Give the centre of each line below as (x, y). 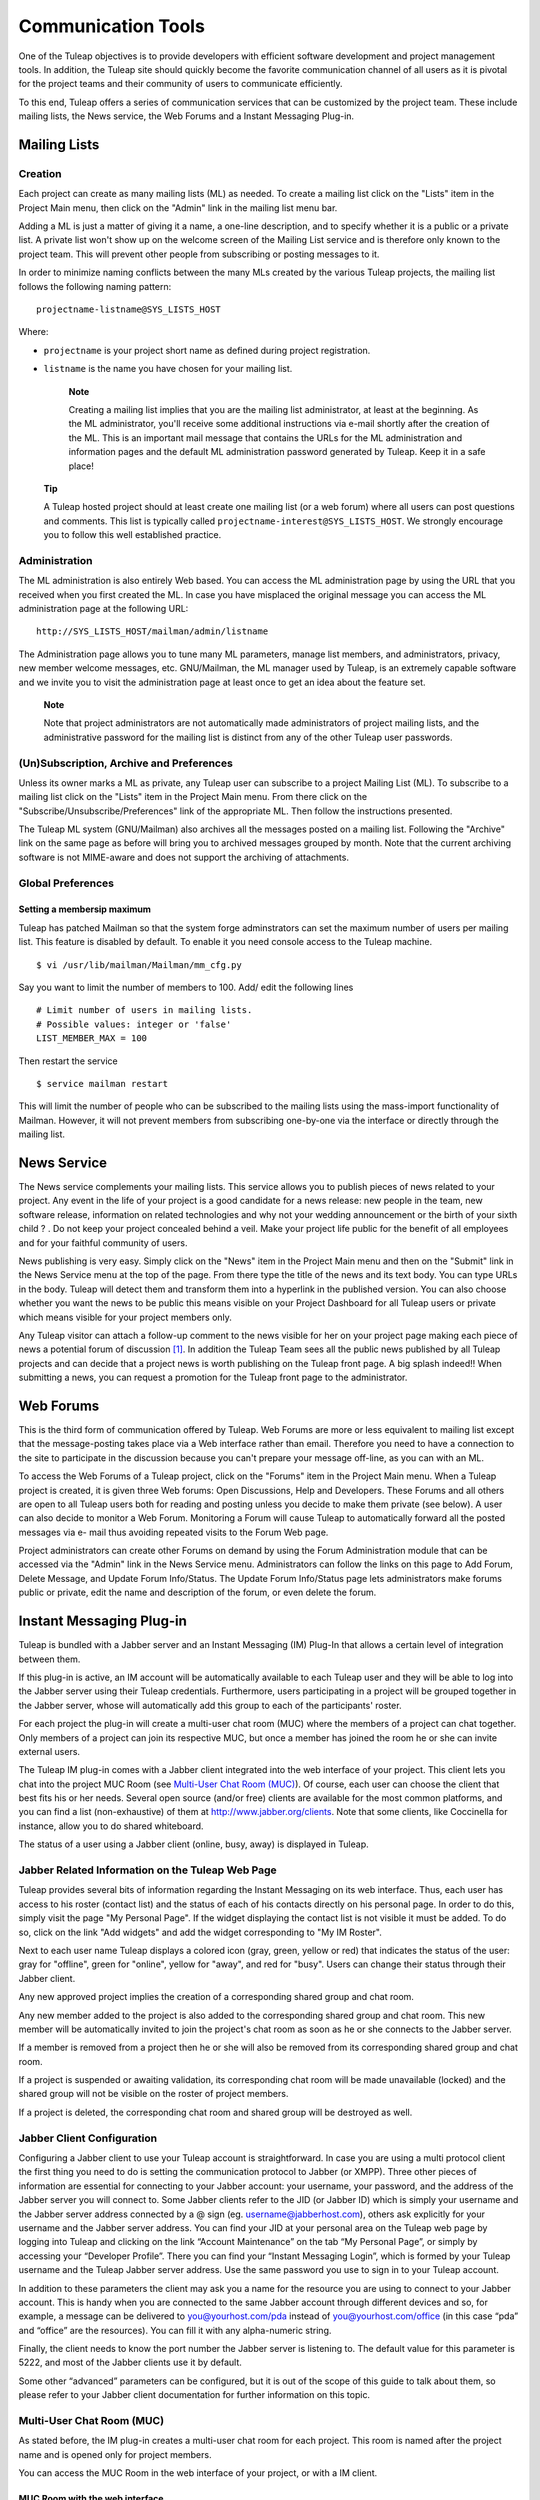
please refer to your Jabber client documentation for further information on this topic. (194, 2395)
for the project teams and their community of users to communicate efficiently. (181, 84)
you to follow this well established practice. (132, 535)
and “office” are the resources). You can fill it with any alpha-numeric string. (175, 2330)
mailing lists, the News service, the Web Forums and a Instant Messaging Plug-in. (186, 116)
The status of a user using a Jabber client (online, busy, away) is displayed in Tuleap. (193, 1844)
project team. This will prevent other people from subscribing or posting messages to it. (199, 254)
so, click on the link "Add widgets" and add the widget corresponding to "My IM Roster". (200, 1932)
